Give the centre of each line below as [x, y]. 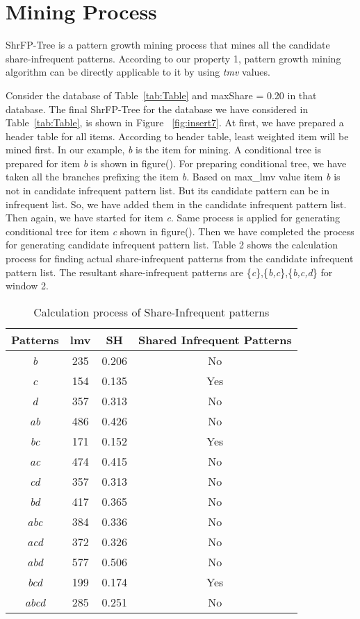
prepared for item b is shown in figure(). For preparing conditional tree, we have [176, 163]
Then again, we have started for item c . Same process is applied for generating [173, 218]
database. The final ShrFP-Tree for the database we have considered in [157, 109]
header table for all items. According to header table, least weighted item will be [177, 136]
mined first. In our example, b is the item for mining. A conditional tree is [164, 150]
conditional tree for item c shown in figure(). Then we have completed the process [180, 231]
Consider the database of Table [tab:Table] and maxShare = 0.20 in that [161, 95]
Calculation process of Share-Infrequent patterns [152, 312]
